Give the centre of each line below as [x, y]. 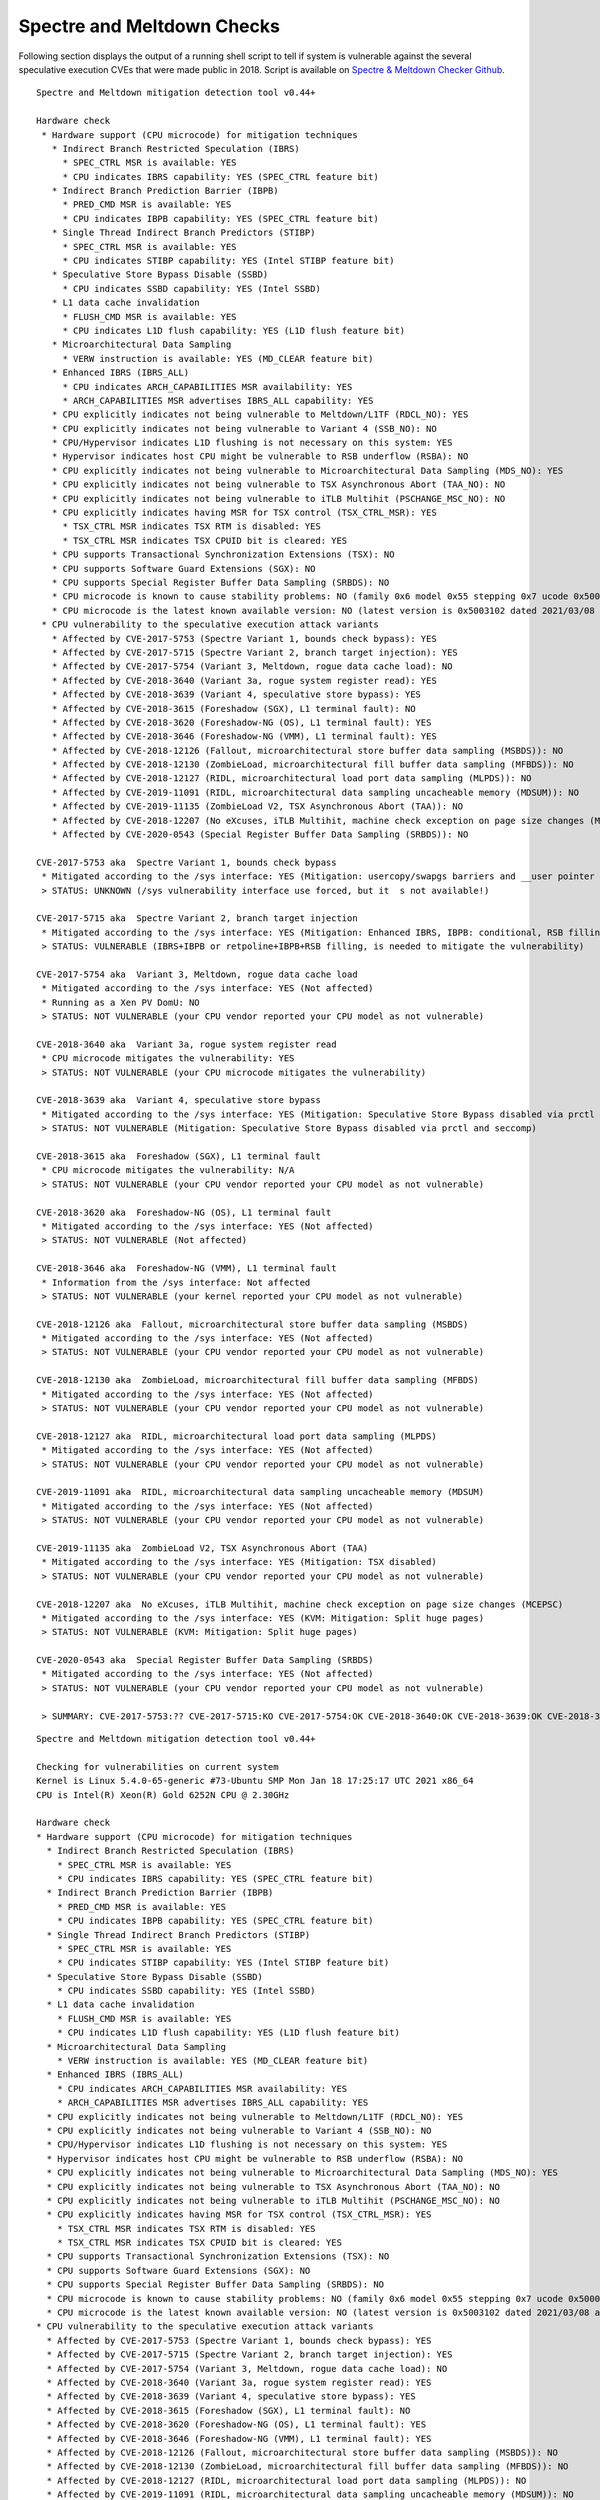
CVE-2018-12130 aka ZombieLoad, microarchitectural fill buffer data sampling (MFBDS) [258, 1380]
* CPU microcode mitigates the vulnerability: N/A [168, 1170]
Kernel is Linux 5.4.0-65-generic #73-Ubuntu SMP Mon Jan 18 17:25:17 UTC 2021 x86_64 [255, 1781]
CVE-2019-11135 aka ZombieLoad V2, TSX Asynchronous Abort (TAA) [202, 1548]
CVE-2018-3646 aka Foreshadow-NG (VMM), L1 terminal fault [186, 1268]
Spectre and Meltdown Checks [149, 26]
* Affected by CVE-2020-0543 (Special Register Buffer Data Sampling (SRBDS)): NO [260, 834]
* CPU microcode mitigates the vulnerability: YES [168, 1058]
